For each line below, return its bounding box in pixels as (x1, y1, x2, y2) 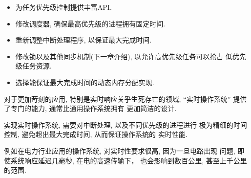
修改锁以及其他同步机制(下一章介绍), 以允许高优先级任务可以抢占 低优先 (15, 51, 246, 61)
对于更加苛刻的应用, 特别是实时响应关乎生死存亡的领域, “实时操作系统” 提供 (4, 93, 247, 104)
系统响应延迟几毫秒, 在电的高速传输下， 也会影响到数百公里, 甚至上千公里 (10, 155, 247, 165)
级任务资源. (15, 61, 52, 71)
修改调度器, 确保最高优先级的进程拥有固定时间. (15, 18, 166, 28)
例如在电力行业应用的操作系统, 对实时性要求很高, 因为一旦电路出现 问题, (4, 145, 235, 156)
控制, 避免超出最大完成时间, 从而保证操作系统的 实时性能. (4, 129, 188, 139)
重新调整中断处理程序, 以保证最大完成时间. (15, 35, 152, 45)
